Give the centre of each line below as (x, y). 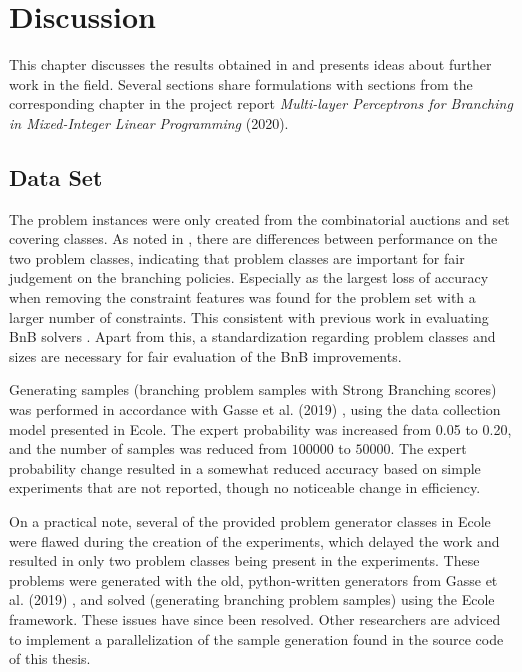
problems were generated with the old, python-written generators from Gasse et (253, 579)
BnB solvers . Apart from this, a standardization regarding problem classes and (252, 336)
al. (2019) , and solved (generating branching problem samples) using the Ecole (252, 599)
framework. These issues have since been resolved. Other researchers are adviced (255, 618)
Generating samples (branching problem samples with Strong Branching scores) (253, 389)
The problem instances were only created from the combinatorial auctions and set (259, 218)
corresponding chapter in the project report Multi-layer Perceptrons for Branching (261, 103)
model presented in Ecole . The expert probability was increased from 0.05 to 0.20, (260, 428)
